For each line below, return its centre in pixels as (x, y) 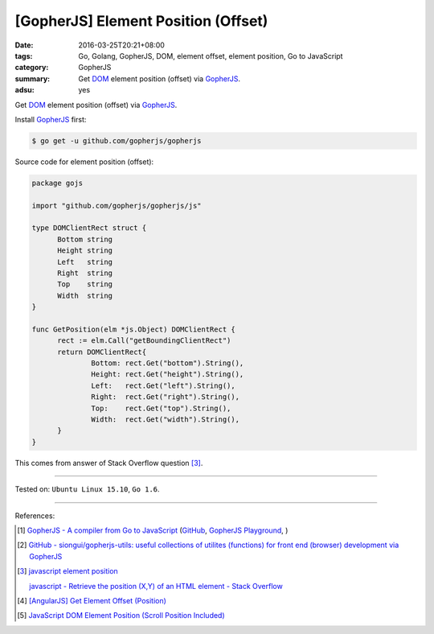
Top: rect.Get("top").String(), (161, 408)
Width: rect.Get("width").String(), (166, 420)
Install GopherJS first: (51, 119)
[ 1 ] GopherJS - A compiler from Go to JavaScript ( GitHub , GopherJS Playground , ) (153, 530)
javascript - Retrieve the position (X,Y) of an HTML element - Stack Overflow (156, 586)
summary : (33, 78)
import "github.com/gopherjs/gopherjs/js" (117, 206)
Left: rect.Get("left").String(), (164, 385)
